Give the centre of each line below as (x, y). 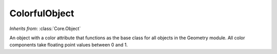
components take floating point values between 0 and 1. (69, 45)
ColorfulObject (42, 13)
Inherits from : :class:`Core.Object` (45, 29)
